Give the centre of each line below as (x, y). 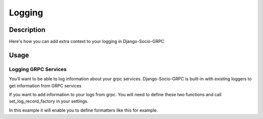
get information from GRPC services (45, 86)
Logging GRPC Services (38, 69)
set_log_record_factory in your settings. (49, 101)
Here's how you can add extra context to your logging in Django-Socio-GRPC (87, 42)
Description (27, 30)
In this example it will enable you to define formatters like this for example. (84, 110)
